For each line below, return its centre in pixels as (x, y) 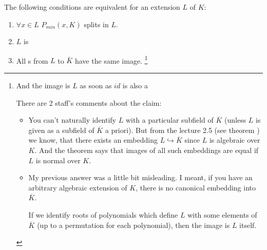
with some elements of (222, 214)
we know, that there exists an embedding (93, 140)
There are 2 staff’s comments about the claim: (89, 102)
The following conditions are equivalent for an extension (92, 7)
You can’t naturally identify (72, 120)
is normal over (58, 160)
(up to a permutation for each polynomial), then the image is (133, 225)
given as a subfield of (61, 130)
